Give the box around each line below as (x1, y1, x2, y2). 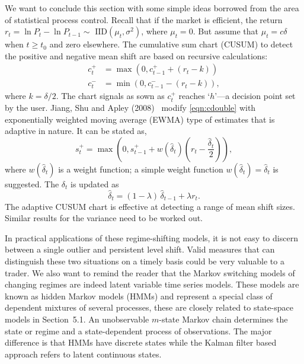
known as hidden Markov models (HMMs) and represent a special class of (5, 289, 273, 302)
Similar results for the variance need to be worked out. (5, 212, 203, 224)
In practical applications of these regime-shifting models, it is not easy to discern (5, 231, 298, 244)
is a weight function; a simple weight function (58, 162, 223, 175)
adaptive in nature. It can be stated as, (5, 124, 147, 137)
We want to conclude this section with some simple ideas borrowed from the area (5, 2, 299, 14)
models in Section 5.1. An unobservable (5, 312, 149, 325)
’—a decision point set (215, 90, 296, 102)
